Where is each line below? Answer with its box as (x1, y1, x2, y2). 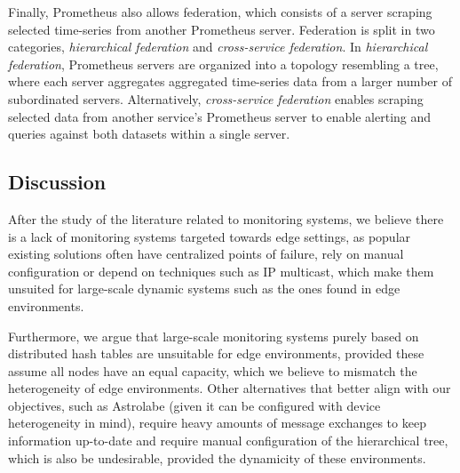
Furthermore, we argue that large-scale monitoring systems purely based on (8, 326, 419, 345)
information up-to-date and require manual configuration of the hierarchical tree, (8, 431, 448, 450)
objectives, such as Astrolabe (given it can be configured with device (8, 396, 381, 414)
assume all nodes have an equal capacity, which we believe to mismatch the (8, 361, 417, 380)
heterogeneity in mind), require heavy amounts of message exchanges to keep (8, 413, 426, 432)
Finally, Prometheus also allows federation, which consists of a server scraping (8, 3, 432, 20)
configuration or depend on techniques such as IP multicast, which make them (8, 261, 434, 280)
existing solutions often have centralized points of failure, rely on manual (8, 245, 404, 263)
